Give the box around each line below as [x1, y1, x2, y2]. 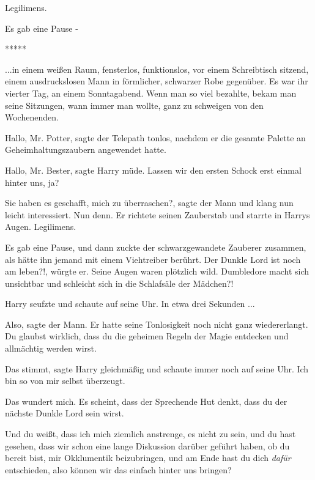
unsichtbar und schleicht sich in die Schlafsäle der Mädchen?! [5, 276, 234, 289]
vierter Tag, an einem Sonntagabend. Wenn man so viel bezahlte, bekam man [5, 86, 297, 99]
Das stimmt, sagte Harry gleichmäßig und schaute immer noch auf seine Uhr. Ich [5, 362, 309, 375]
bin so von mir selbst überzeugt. [5, 374, 125, 387]
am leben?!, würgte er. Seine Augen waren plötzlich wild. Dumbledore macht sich [5, 265, 309, 278]
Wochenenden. [5, 111, 59, 124]
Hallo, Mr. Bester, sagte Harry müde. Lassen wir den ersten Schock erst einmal [5, 163, 302, 176]
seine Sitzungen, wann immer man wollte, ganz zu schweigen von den [5, 98, 264, 111]
